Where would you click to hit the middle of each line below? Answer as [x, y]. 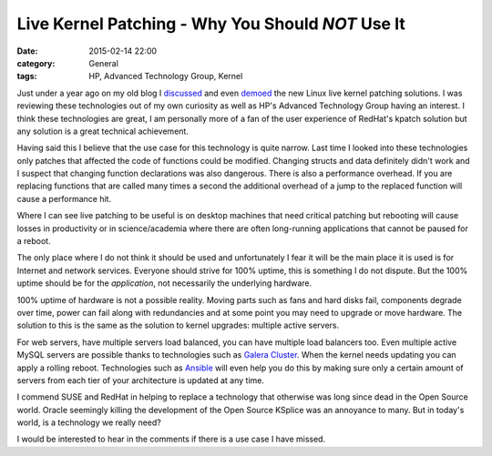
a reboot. [34, 241]
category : [36, 63]
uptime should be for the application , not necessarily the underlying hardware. [164, 283]
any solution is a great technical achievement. [102, 131]
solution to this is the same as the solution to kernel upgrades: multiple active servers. [178, 325]
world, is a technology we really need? [89, 422]
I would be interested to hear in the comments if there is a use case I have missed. [171, 439]
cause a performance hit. [64, 198]
